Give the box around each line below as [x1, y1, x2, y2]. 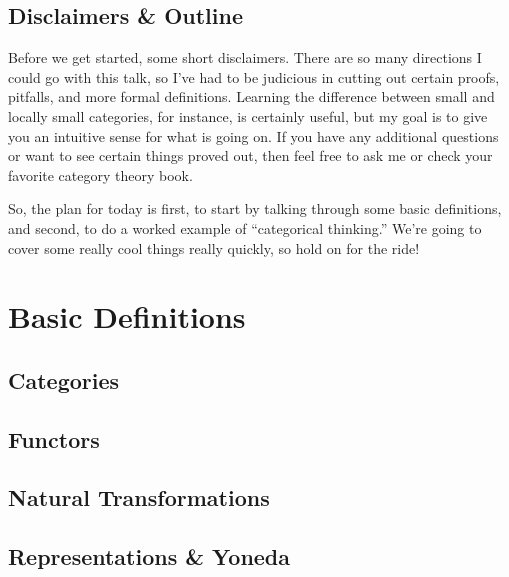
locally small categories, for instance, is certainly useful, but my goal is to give [8, 105, 488, 126]
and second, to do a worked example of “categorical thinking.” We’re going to [8, 217, 482, 238]
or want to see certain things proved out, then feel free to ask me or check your [8, 145, 493, 166]
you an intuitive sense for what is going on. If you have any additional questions [8, 125, 499, 146]
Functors [8, 423, 100, 454]
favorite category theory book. [8, 164, 193, 185]
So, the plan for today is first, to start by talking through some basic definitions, [8, 198, 502, 219]
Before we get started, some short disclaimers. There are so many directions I [8, 47, 482, 68]
